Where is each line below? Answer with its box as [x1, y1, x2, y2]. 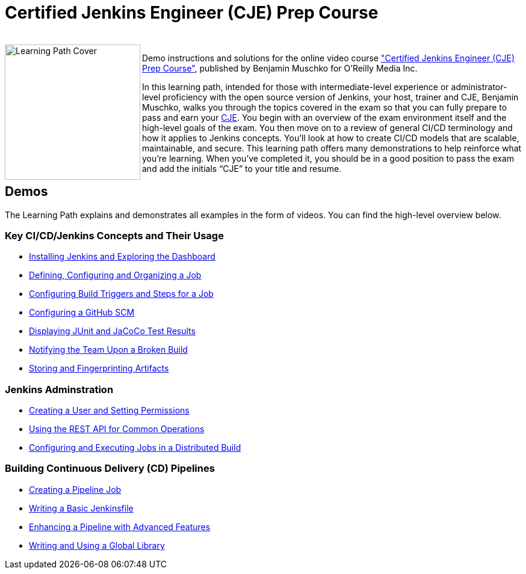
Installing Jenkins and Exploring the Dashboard [29, 251, 215, 262]
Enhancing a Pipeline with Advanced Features [29, 521, 211, 532]
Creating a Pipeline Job [29, 484, 122, 495]
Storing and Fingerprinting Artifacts [29, 363, 169, 374]
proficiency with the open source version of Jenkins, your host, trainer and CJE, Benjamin [162, 91, 519, 102]
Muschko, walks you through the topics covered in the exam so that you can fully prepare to [142, 102, 507, 112]
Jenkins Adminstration [5, 383, 114, 395]
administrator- [451, 81, 507, 92]
